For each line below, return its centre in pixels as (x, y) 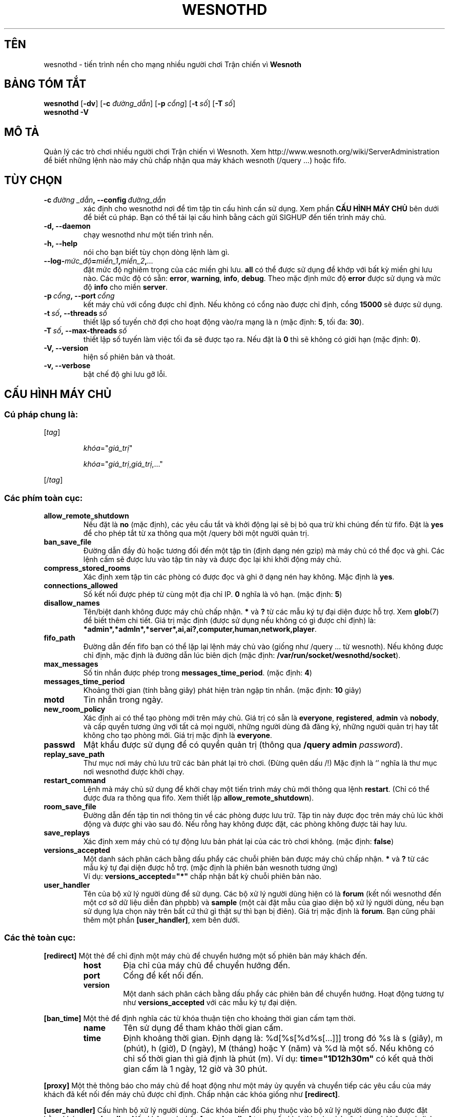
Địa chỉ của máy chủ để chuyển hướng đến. (207, 965)
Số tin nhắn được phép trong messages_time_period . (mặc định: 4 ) (198, 673)
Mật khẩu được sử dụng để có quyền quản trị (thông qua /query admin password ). (243, 745)
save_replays (67, 833)
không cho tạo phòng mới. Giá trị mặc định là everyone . (178, 735)
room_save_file (70, 807)
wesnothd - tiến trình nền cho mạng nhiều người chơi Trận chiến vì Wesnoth (172, 64)
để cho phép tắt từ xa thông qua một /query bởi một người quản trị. (196, 533)
